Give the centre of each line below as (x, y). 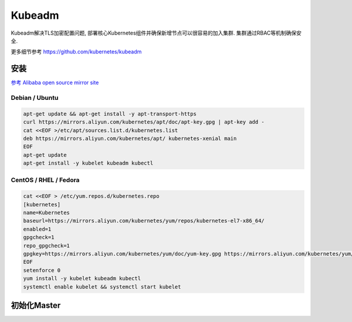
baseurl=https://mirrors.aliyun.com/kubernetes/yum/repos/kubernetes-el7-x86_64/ (144, 221)
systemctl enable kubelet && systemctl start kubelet (102, 287)
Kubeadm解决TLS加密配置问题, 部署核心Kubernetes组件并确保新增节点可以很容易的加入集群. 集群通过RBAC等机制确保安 (156, 33)
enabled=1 (37, 229)
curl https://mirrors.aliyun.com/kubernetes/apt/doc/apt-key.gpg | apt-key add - (144, 122)
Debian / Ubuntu (35, 98)
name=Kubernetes (47, 213)
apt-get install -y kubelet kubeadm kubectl (88, 163)
